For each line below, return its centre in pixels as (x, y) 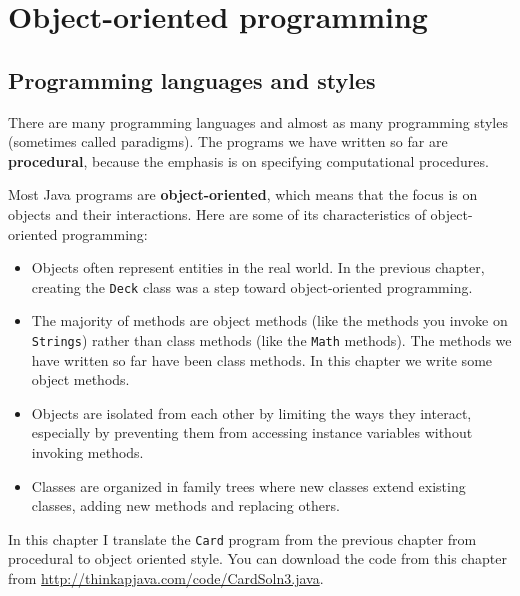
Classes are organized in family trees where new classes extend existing (248, 485)
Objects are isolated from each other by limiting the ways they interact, (251, 412)
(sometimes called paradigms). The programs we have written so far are (228, 141)
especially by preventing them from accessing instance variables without (252, 432)
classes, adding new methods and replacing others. (185, 505)
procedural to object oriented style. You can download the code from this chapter (257, 558)
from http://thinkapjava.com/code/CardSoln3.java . (166, 578)
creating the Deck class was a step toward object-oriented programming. (252, 286)
